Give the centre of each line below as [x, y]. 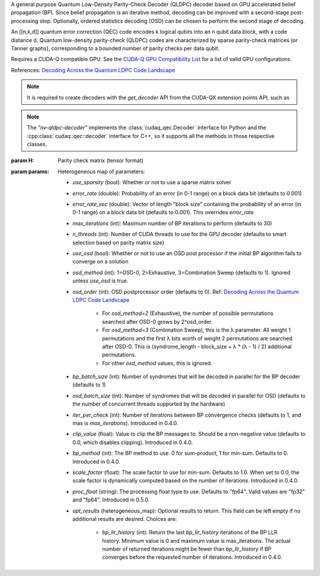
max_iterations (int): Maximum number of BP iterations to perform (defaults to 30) [172, 223]
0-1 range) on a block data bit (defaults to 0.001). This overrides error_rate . [164, 213]
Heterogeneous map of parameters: [101, 171]
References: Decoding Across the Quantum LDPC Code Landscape [93, 70]
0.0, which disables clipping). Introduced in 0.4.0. [133, 442]
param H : [23, 160]
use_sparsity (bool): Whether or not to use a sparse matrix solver [152, 182]
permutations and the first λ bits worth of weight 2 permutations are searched [197, 338]
